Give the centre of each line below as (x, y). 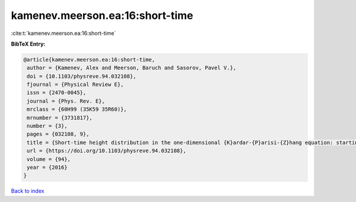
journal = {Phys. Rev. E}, (66, 101)
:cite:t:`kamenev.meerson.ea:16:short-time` (63, 33)
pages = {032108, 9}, (58, 134)
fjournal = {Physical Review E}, (75, 85)
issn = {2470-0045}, (57, 93)
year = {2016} (47, 167)
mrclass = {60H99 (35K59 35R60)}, (77, 109)
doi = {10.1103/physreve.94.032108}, (82, 76)
